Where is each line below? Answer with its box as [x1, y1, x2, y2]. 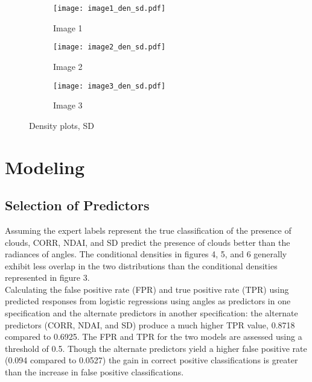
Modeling [5, 154, 85, 179]
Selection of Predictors [5, 196, 150, 214]
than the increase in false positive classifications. [5, 366, 184, 378]
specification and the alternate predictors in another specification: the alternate [5, 307, 298, 319]
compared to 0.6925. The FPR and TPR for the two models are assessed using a [5, 330, 302, 343]
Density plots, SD [29, 119, 94, 131]
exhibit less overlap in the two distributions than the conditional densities [5, 259, 278, 272]
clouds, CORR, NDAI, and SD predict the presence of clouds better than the [5, 236, 290, 248]
